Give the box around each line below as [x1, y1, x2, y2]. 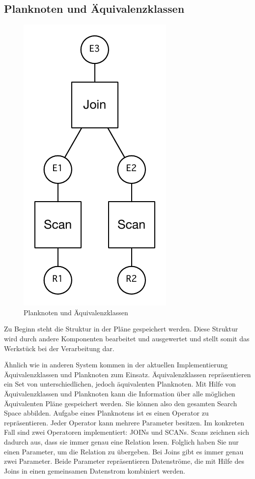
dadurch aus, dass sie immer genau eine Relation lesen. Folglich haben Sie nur [4, 436, 239, 447]
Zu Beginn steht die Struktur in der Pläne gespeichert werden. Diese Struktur [4, 324, 238, 334]
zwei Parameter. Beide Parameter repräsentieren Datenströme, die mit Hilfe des [4, 456, 244, 466]
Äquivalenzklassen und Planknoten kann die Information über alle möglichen [4, 388, 235, 398]
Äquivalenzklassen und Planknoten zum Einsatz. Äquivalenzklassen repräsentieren [4, 369, 251, 379]
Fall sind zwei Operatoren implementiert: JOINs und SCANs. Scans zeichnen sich [4, 427, 250, 437]
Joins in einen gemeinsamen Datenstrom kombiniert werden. [4, 465, 185, 476]
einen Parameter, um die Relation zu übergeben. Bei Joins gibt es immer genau [4, 446, 244, 456]
